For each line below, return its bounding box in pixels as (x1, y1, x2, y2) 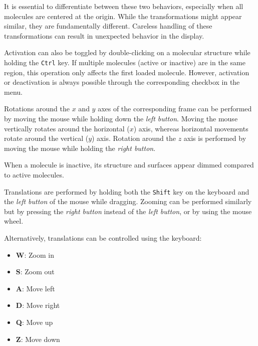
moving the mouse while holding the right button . (4, 142, 156, 153)
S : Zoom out (16, 266, 55, 277)
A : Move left (16, 283, 55, 293)
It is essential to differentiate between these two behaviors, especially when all (4, 1, 243, 11)
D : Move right (16, 300, 60, 310)
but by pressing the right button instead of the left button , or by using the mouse (4, 206, 252, 216)
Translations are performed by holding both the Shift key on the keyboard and (4, 186, 249, 197)
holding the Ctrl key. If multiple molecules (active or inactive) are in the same (4, 57, 245, 67)
